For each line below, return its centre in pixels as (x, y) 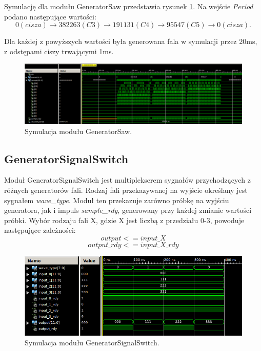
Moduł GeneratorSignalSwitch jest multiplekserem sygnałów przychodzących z (127, 180)
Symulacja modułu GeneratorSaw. (78, 131)
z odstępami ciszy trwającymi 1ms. (59, 51)
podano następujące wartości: (50, 16)
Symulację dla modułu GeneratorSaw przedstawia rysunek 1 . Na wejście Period (129, 6)
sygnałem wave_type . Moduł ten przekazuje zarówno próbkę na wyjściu (117, 200)
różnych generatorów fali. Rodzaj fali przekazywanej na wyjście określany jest (126, 190)
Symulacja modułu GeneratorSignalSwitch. (92, 343)
